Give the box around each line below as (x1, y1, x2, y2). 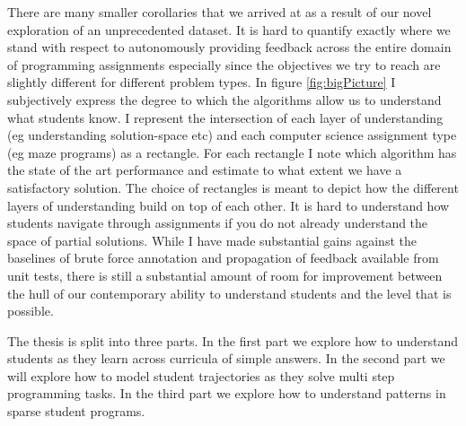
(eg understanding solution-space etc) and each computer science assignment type (7, 126, 457, 144)
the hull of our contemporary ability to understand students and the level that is (7, 283, 452, 302)
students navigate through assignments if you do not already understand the (7, 213, 428, 232)
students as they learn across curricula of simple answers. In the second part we (7, 349, 445, 368)
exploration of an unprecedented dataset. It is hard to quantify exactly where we (7, 20, 451, 39)
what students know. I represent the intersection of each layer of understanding (7, 108, 444, 126)
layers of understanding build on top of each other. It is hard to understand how (7, 196, 450, 214)
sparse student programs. (7, 402, 145, 421)
